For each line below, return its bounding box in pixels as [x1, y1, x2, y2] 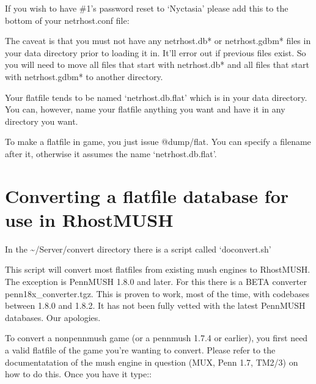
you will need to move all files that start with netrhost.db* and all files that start [5, 58, 309, 71]
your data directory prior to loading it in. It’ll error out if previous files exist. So [5, 46, 306, 59]
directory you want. [5, 114, 78, 127]
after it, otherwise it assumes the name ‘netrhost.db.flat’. [5, 147, 217, 160]
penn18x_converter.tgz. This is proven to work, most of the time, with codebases [5, 287, 309, 300]
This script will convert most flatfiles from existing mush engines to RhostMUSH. [5, 263, 310, 276]
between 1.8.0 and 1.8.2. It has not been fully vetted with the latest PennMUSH [5, 299, 306, 312]
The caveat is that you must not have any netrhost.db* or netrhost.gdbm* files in [5, 34, 311, 47]
